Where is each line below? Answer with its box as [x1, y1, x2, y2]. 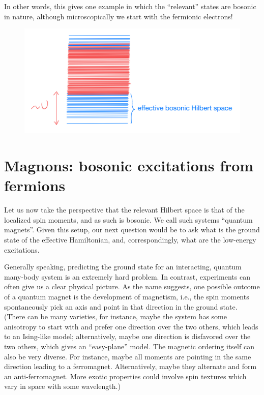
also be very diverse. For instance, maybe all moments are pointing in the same [4, 351, 251, 361]
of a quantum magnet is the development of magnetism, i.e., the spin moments [4, 291, 249, 302]
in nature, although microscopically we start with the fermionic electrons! [4, 11, 233, 21]
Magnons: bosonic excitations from [4, 155, 254, 176]
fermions [4, 175, 66, 196]
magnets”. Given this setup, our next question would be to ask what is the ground [4, 224, 260, 235]
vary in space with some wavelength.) [4, 381, 121, 391]
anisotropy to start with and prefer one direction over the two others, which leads [4, 321, 258, 331]
